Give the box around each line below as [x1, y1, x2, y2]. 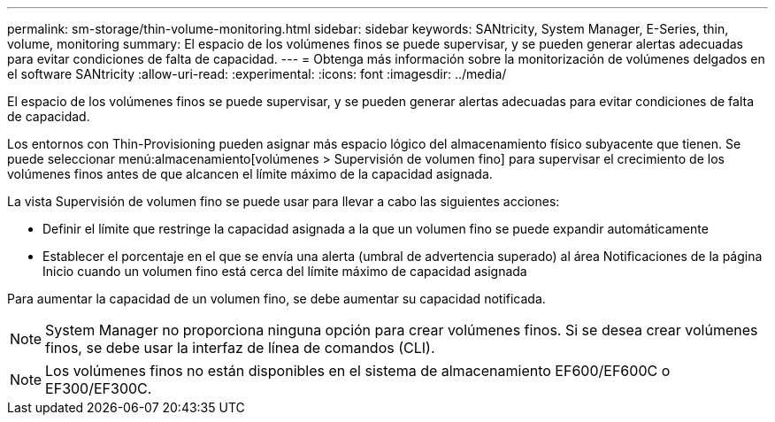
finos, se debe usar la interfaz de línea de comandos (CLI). [45, 339, 435, 357]
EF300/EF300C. [45, 380, 152, 397]
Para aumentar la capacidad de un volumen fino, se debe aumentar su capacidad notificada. [7, 291, 546, 306]
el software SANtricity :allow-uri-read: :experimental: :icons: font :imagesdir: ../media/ [7, 66, 507, 81]
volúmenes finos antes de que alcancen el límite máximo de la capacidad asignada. [7, 166, 493, 181]
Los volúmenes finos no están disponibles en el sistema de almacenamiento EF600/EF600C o [45, 362, 671, 380]
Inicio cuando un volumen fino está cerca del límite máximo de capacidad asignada [42, 264, 527, 279]
